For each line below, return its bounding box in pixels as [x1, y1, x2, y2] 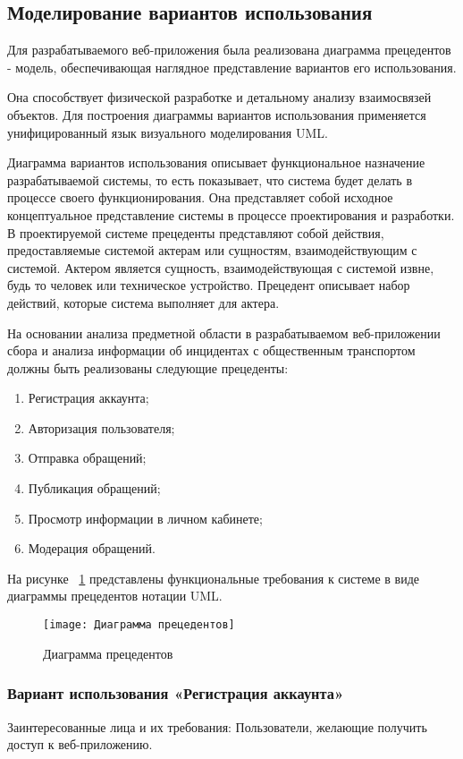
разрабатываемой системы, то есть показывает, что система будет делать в [7, 170, 412, 189]
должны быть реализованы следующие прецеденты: [7, 358, 289, 377]
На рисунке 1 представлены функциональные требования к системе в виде [7, 568, 420, 587]
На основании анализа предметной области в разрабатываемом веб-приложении [7, 323, 441, 342]
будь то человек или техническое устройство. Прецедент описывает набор [7, 276, 410, 294]
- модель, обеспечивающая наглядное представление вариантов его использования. [7, 57, 457, 76]
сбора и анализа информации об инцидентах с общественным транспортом [7, 341, 416, 360]
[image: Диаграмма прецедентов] [43, 618, 235, 632]
